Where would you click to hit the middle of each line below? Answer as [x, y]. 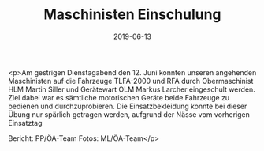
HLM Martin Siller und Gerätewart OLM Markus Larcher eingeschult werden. [132, 89]
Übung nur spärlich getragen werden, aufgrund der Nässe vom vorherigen [129, 114]
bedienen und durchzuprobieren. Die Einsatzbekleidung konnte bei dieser [128, 106]
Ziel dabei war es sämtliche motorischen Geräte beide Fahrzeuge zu [119, 97]
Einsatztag [25, 123]
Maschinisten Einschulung [132, 15]
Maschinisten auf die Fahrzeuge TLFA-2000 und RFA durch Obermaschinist [131, 81]
